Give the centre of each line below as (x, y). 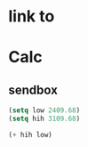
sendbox (33, 90)
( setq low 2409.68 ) (44, 110)
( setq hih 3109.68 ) (44, 119)
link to (32, 16)
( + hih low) (30, 135)
